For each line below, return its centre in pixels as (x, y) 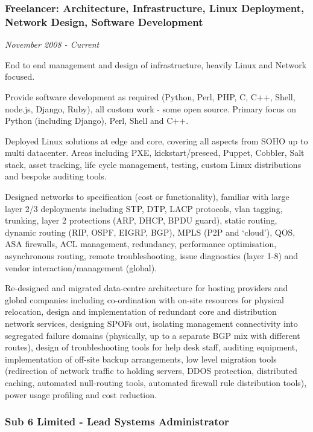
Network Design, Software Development (104, 21)
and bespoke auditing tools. (56, 176)
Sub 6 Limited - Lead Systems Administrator (117, 421)
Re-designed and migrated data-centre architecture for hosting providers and (147, 288)
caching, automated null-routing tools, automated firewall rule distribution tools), (156, 382)
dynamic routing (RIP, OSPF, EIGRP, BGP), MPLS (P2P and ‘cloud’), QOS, (150, 232)
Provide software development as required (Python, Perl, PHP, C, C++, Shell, (150, 96)
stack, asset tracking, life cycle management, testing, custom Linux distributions (153, 164)
